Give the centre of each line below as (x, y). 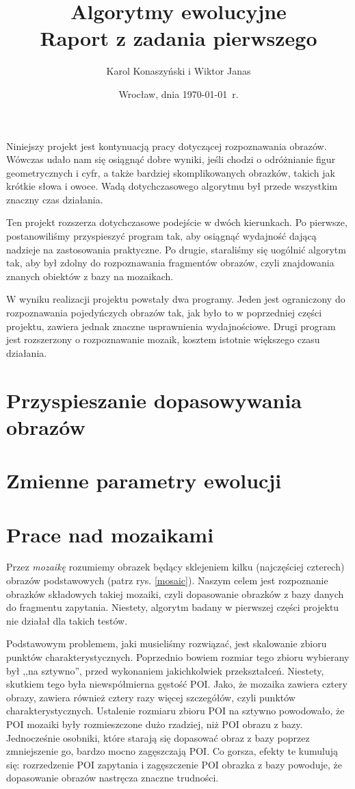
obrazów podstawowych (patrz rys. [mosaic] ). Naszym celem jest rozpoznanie (167, 580)
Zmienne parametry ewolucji (144, 480)
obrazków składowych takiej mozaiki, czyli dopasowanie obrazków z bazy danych (175, 593)
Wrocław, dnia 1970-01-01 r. (179, 93)
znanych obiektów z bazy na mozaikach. (90, 276)
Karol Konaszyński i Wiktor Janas (179, 71)
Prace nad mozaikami (110, 534)
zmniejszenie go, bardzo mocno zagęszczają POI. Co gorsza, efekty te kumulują (172, 751)
